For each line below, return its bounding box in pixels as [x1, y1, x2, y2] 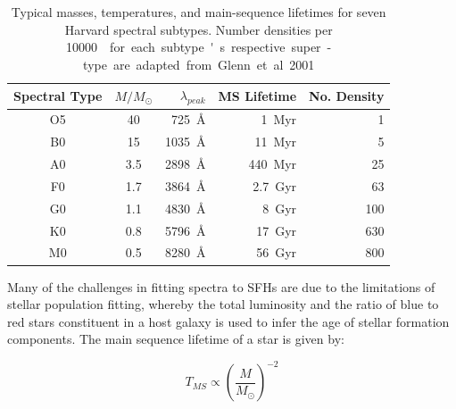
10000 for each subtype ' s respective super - [66, 38, 332, 56]
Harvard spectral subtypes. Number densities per [64, 20, 333, 38]
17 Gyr [256, 221, 297, 239]
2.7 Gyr [253, 176, 297, 195]
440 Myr [248, 154, 297, 173]
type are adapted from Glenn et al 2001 [83, 54, 315, 73]
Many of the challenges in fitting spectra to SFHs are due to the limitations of [7, 277, 435, 296]
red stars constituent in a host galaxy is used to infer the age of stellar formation [7, 312, 450, 330]
